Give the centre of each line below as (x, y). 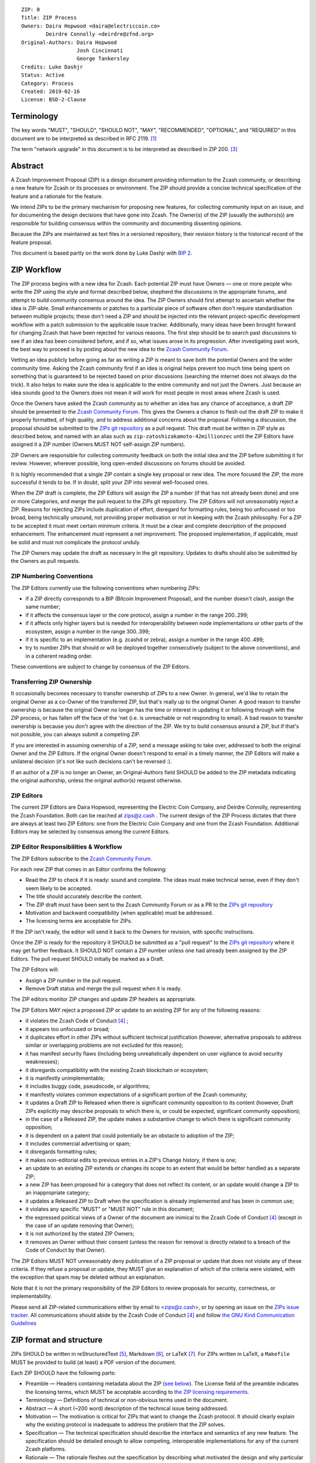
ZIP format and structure (57, 1340)
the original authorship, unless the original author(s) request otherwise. (97, 781)
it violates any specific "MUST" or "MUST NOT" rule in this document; (110, 1209)
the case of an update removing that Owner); (80, 1225)
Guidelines (24, 1323)
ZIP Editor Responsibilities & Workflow (66, 847)
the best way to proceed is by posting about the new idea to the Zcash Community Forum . (120, 349)
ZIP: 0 (31, 10)
